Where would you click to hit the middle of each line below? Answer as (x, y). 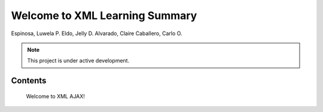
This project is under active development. (78, 61)
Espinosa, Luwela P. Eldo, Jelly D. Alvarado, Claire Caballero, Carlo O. (97, 33)
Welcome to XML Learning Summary (104, 15)
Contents (29, 81)
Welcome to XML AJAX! (55, 96)
